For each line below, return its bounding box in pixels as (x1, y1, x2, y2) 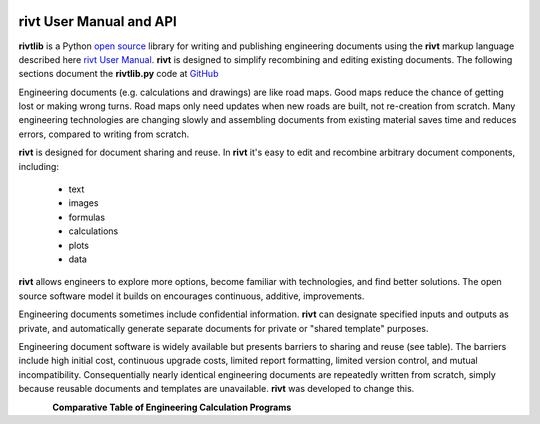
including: (18, 160, 60, 172)
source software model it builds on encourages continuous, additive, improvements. (18, 290, 365, 302)
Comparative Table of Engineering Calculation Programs (52, 401, 292, 413)
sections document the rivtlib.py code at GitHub (18, 68, 219, 80)
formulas (68, 211, 105, 223)
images (68, 197, 99, 209)
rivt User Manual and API (18, 13, 177, 30)
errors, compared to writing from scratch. (18, 128, 190, 140)
